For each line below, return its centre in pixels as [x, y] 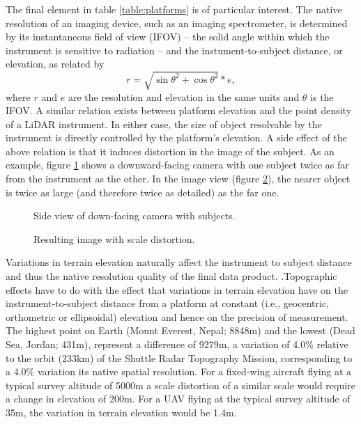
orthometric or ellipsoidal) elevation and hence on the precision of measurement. [177, 316]
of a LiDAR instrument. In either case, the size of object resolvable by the [164, 124]
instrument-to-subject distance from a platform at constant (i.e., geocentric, [168, 303]
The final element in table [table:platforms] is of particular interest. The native [174, 9]
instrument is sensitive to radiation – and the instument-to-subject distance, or [174, 50]
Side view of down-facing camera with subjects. [135, 215]
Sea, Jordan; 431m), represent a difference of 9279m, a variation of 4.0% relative [177, 344]
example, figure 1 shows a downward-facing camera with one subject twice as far [177, 165]
